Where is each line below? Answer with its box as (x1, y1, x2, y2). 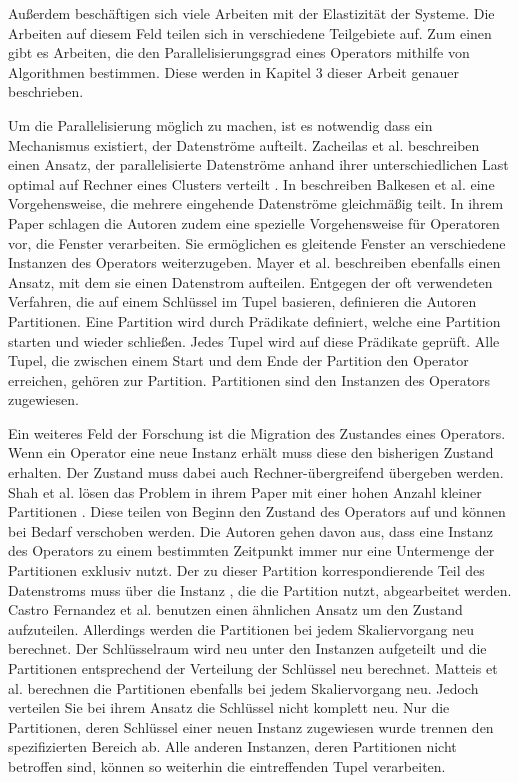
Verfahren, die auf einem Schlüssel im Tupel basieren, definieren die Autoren (8, 291, 477, 312)
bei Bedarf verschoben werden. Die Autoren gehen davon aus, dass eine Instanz (8, 520, 494, 541)
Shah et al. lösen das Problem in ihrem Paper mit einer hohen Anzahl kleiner (8, 481, 482, 502)
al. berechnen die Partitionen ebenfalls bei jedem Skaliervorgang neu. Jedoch (8, 677, 479, 698)
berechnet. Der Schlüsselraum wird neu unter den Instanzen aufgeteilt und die (8, 638, 487, 659)
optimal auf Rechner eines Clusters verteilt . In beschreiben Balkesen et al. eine (8, 173, 495, 194)
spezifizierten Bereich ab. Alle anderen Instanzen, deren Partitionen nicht (8, 736, 457, 757)
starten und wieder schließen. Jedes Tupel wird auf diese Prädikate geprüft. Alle (8, 330, 500, 351)
